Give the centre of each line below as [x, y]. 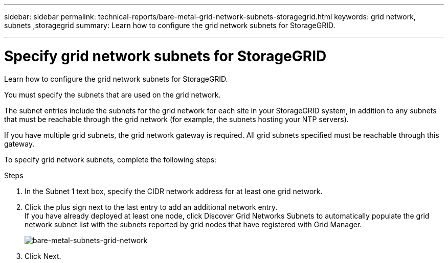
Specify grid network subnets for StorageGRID [165, 56]
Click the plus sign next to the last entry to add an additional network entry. [151, 207]
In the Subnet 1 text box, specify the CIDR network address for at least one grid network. [174, 191]
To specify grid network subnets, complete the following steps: [110, 159]
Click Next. [43, 256]
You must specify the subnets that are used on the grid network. [113, 94]
